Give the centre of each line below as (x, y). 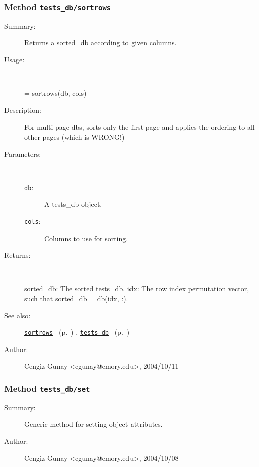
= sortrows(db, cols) (55, 93)
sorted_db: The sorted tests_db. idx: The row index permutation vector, (137, 288)
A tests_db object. (73, 204)
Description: (23, 110)
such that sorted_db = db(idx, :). (76, 298)
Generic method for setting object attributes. (93, 424)
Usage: (14, 59)
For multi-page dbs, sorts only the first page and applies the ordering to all (140, 127)
